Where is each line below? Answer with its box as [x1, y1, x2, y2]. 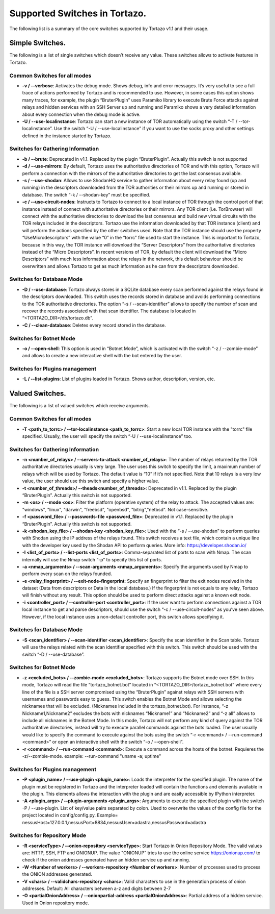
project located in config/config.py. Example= [22, 812, 118, 819]
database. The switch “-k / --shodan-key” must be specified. [22, 191, 150, 197]
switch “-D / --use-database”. [22, 651, 85, 657]
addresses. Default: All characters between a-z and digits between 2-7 [22, 885, 171, 892]
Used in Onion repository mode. [22, 900, 89, 906]
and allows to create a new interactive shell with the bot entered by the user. [22, 353, 182, 359]
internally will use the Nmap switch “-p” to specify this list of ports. [22, 556, 162, 562]
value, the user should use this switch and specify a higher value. [22, 478, 160, 484]
